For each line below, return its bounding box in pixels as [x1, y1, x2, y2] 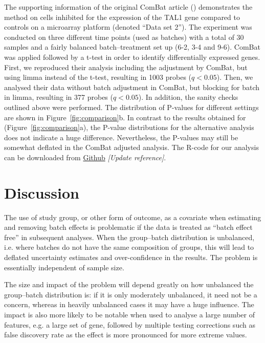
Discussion [4, 182, 79, 203]
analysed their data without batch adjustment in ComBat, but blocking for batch [4, 81, 260, 92]
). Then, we [216, 72, 253, 82]
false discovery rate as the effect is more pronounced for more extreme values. [4, 329, 247, 340]
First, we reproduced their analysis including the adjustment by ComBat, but [4, 61, 248, 72]
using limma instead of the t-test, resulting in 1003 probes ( [4, 72, 192, 82]
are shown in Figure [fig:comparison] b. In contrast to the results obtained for [4, 112, 246, 122]
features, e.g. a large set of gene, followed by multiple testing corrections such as [4, 319, 255, 330]
